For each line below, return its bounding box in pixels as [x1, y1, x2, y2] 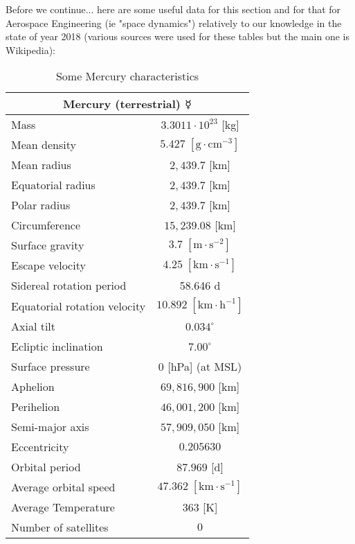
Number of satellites [11, 519, 109, 536]
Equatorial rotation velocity [11, 297, 146, 314]
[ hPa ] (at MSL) [167, 358, 242, 375]
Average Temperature [11, 499, 115, 516]
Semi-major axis [11, 419, 89, 435]
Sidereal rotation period [11, 277, 127, 294]
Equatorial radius [11, 177, 95, 193]
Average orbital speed [11, 479, 116, 495]
